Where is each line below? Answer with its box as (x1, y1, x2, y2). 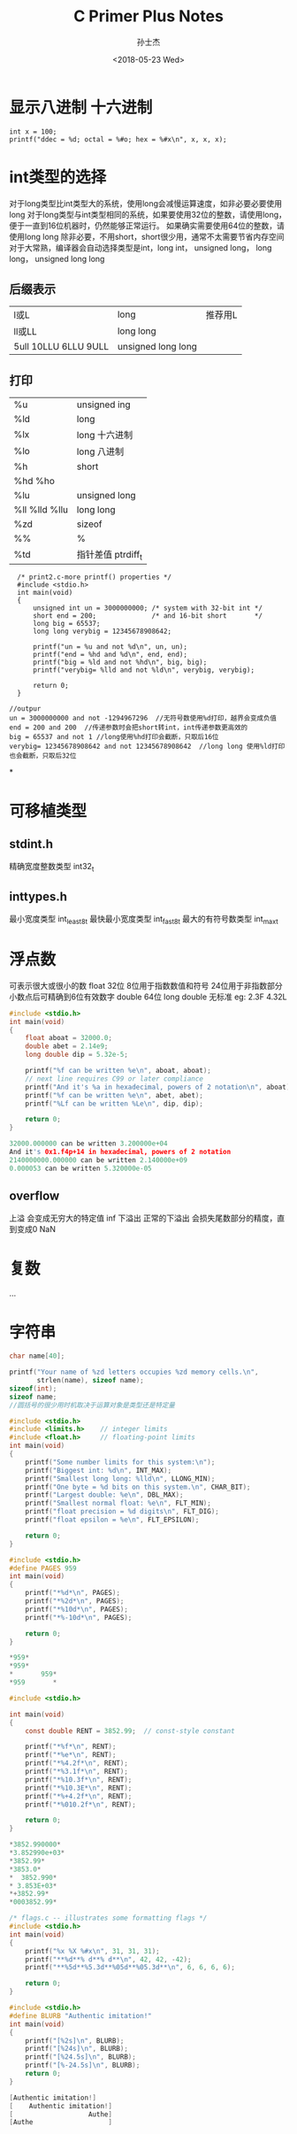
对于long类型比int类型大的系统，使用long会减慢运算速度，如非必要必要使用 (9, 197, 283, 209)
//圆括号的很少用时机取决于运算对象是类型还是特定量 (9, 1400, 175, 1409)
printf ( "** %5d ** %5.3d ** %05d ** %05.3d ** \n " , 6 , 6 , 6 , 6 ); (25, 1963, 236, 1972)
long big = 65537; (32, 620, 101, 628)
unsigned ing (76, 398, 131, 411)
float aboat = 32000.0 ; (25, 1034, 113, 1043)
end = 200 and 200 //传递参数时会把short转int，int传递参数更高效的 (9, 723, 248, 732)
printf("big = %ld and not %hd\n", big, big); (32, 658, 208, 667)
